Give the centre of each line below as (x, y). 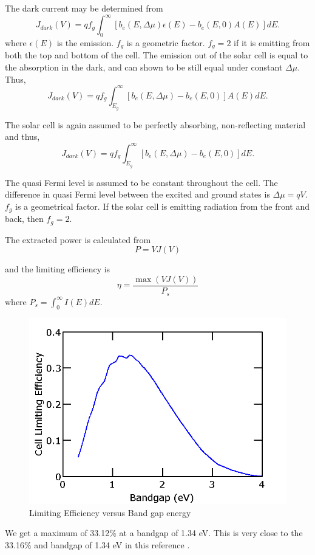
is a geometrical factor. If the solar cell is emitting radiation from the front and (163, 206)
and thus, (22, 136)
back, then (24, 219)
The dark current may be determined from (84, 8)
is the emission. (85, 42)
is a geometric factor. (166, 42)
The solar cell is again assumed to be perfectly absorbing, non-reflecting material (155, 124)
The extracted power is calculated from (78, 239)
